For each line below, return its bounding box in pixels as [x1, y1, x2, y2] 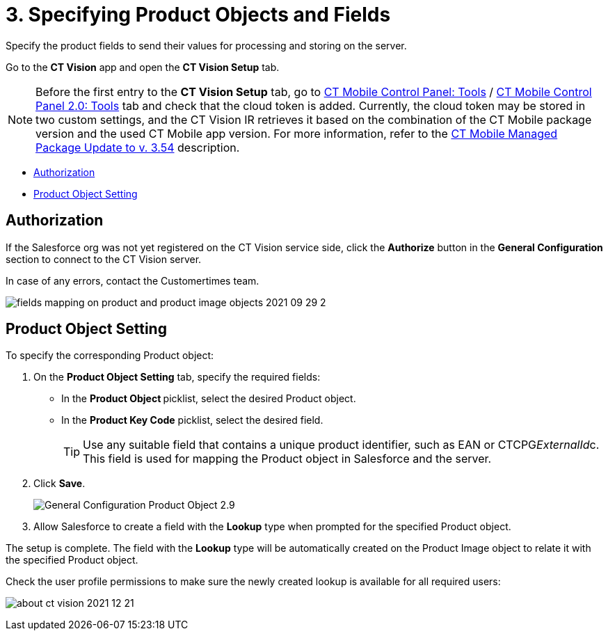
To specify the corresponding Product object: [6, 349, 214, 362]
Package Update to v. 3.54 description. [35, 140, 240, 154]
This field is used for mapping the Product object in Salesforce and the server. [83, 452, 492, 466]
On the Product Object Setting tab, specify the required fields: [33, 371, 321, 383]
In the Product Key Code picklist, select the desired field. [61, 414, 323, 427]
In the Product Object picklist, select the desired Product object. [61, 392, 356, 405]
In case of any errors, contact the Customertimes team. [6, 274, 259, 287]
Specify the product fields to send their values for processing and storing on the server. [6, 39, 407, 51]
